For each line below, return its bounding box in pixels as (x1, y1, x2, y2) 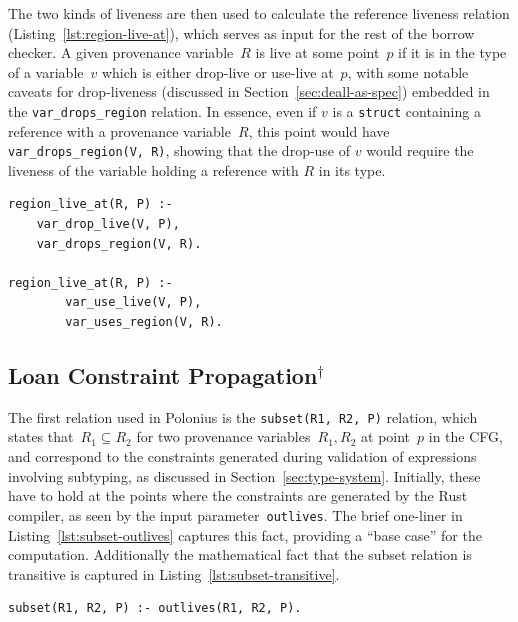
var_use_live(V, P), (65, 295, 202, 310)
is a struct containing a (332, 100, 481, 121)
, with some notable (347, 61, 469, 82)
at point (361, 426, 411, 447)
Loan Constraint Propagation (8, 360, 318, 391)
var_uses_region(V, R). (65, 315, 223, 330)
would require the (366, 140, 474, 161)
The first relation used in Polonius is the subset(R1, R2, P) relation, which (8, 406, 478, 427)
